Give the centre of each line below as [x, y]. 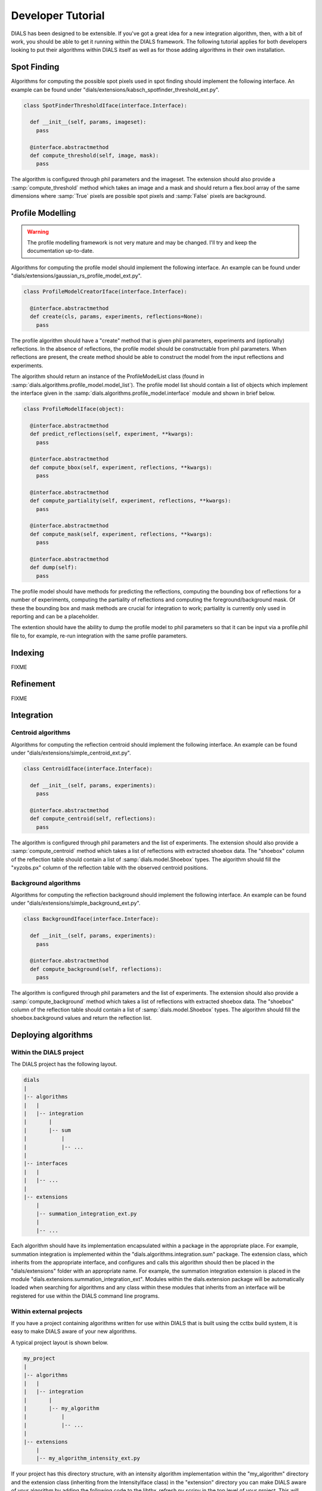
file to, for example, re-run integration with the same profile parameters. [99, 636]
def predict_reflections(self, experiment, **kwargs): [112, 434]
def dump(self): [54, 567]
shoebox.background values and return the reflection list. [81, 1018]
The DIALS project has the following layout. [64, 1064]
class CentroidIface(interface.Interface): [88, 769]
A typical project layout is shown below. [60, 1342]
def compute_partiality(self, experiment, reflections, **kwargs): [131, 501]
